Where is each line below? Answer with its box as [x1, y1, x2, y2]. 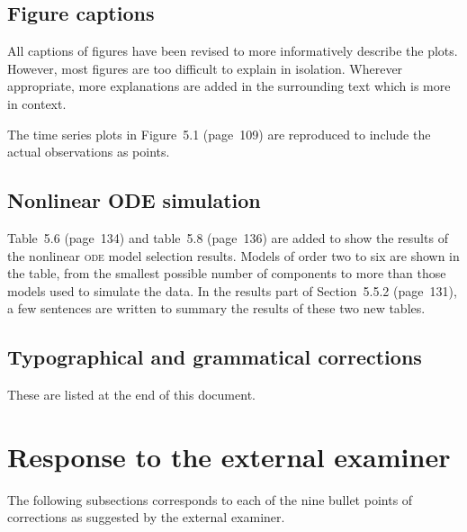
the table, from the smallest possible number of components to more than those [7, 264, 446, 283]
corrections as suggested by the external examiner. [7, 508, 285, 527]
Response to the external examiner [7, 437, 451, 474]
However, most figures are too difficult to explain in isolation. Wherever [7, 59, 403, 77]
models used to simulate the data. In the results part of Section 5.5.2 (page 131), [7, 281, 457, 300]
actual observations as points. [7, 142, 170, 161]
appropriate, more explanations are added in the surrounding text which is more [7, 77, 451, 95]
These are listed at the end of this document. [7, 385, 256, 404]
